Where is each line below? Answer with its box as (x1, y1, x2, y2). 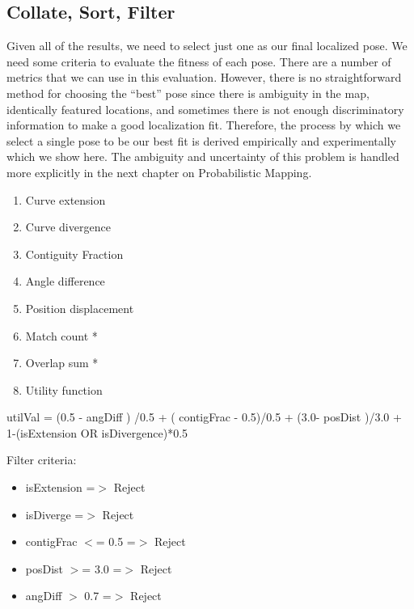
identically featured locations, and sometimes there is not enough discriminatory (6, 100, 404, 117)
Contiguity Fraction (25, 245, 124, 262)
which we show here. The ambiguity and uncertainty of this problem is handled (6, 148, 399, 165)
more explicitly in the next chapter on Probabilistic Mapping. (6, 163, 312, 180)
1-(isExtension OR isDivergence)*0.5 (6, 424, 188, 441)
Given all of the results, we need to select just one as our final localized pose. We (6, 37, 408, 54)
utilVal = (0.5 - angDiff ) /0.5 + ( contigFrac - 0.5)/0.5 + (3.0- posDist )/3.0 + (6, 408, 402, 425)
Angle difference (25, 273, 105, 290)
